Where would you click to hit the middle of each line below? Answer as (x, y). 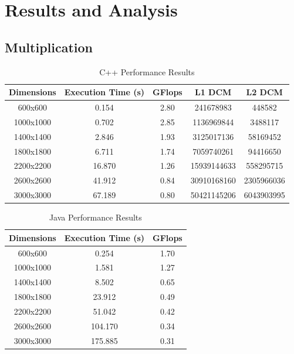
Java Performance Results (95, 217)
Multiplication (49, 47)
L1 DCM (213, 92)
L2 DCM (264, 92)
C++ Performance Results (147, 71)
